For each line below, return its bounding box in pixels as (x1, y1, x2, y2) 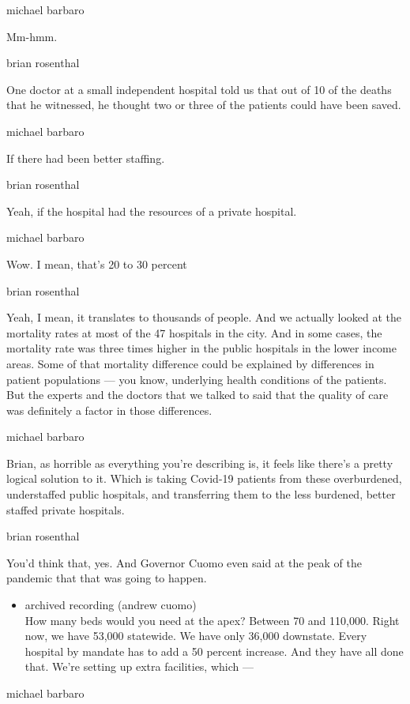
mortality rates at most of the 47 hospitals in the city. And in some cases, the (6, 324, 382, 341)
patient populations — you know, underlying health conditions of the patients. (6, 371, 387, 387)
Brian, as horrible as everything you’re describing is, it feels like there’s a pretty (6, 454, 393, 471)
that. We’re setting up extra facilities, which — (24, 658, 254, 675)
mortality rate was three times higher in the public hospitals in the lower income (6, 340, 397, 356)
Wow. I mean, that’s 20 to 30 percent (6, 255, 187, 272)
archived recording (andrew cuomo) (24, 597, 197, 613)
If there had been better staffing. (6, 149, 165, 166)
